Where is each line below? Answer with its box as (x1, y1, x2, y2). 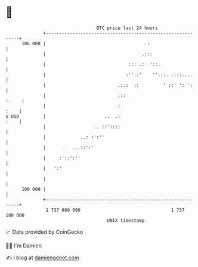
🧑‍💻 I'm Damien (5, 242, 42, 249)
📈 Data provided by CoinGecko (5, 228, 83, 235)
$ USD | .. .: (5, 113, 120, 120)
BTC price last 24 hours (96, 25, 159, 31)
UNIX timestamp (107, 217, 145, 224)
